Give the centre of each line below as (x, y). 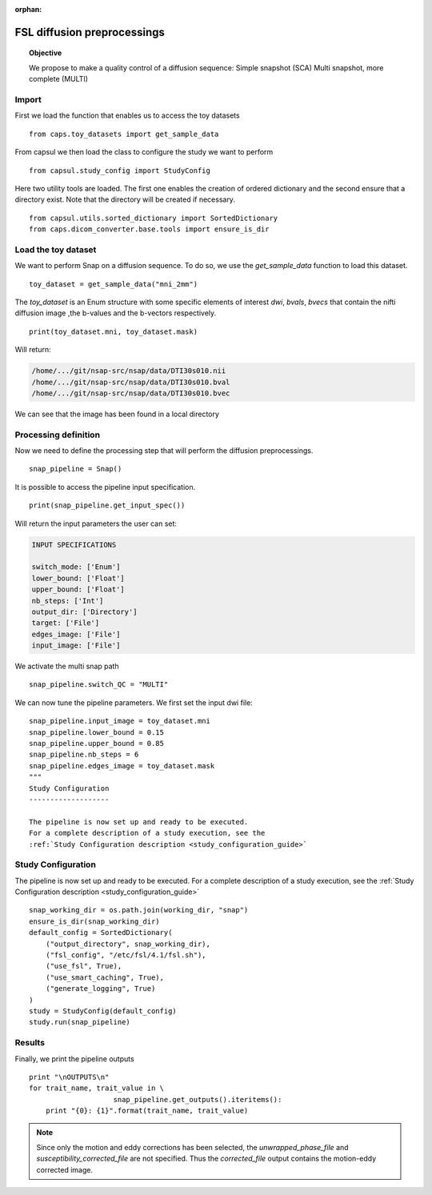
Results (30, 1043)
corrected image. (65, 1169)
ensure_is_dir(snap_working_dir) (94, 921)
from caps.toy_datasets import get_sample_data (124, 134)
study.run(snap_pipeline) (80, 1022)
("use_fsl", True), (84, 966)
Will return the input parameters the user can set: (96, 523)
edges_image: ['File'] (76, 634)
